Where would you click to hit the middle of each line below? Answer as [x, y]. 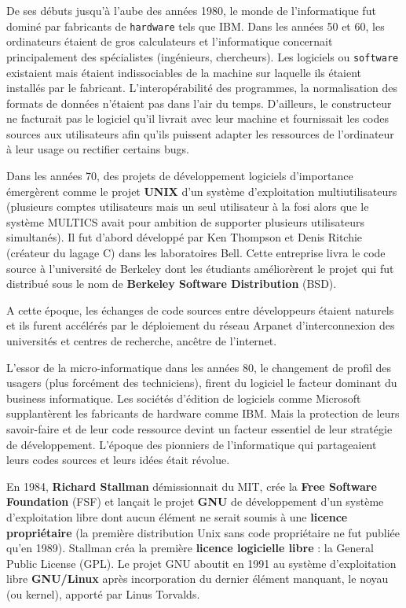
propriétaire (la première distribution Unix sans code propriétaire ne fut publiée [203, 532]
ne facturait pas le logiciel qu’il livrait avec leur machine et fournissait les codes [198, 118]
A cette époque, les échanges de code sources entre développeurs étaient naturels [200, 310]
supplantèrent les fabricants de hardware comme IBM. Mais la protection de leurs [203, 413]
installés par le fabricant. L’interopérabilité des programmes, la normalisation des [202, 88]
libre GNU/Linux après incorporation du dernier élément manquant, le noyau [198, 579]
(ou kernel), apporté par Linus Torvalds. [103, 593]
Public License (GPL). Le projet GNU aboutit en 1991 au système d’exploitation [201, 563]
